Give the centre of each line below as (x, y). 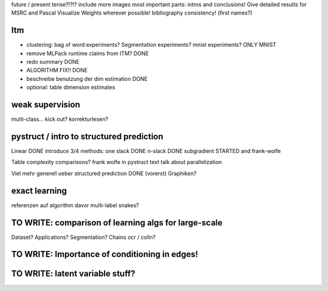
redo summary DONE (53, 62)
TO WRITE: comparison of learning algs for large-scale (117, 223)
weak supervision (46, 105)
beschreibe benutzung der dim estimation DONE (87, 78)
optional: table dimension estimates (71, 87)
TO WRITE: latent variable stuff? (73, 274)
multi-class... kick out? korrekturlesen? (60, 119)
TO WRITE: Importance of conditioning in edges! (105, 254)
